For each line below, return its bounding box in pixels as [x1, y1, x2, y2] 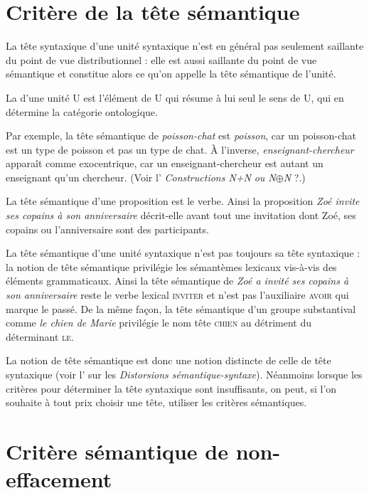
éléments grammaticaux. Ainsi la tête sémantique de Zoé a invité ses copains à [6, 273, 349, 288]
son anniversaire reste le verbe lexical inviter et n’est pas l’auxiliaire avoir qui [6, 287, 349, 302]
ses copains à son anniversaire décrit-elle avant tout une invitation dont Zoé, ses [6, 208, 356, 223]
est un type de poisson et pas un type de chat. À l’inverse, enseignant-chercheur [6, 142, 354, 157]
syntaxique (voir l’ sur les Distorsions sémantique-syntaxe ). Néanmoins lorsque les [6, 367, 363, 381]
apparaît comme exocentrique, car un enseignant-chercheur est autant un [6, 156, 323, 171]
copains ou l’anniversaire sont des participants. [6, 221, 209, 236]
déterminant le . [6, 329, 74, 344]
